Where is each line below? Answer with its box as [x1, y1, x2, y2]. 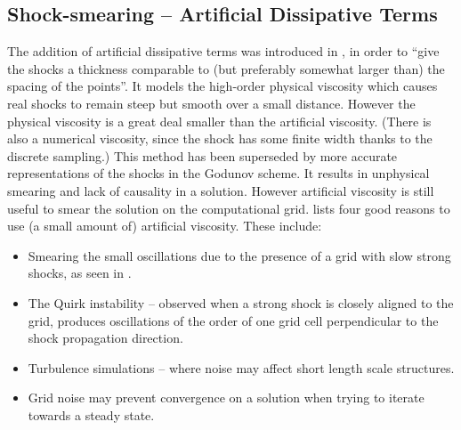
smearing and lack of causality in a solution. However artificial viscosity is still [7, 181, 434, 199]
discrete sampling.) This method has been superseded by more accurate [7, 146, 398, 165]
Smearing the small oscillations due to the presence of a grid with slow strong [28, 246, 451, 264]
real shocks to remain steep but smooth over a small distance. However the [7, 93, 416, 112]
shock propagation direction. [28, 329, 183, 347]
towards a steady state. [28, 405, 155, 424]
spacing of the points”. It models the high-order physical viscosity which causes [7, 77, 438, 95]
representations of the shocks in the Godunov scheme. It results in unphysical [7, 164, 430, 183]
